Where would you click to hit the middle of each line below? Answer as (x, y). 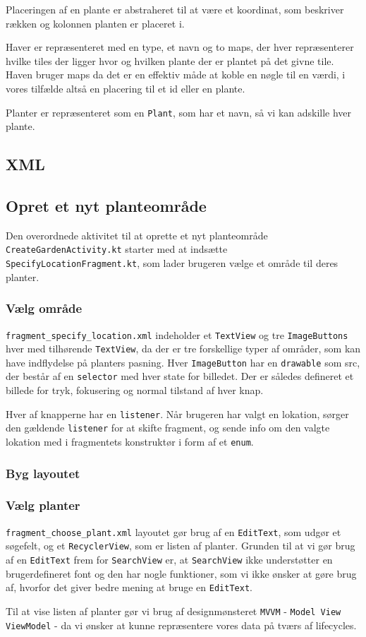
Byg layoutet (43, 473)
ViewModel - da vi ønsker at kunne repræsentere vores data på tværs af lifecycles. (181, 625)
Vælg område (44, 308)
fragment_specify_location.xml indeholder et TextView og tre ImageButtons (177, 334)
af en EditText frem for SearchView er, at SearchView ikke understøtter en (169, 560)
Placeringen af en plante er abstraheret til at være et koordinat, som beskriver (175, 9)
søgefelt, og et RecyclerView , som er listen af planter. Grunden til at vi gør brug (181, 546)
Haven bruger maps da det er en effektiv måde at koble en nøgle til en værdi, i (176, 75)
